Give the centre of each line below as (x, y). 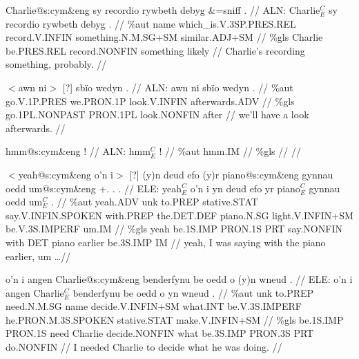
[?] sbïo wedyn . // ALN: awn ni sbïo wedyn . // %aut (178, 87)
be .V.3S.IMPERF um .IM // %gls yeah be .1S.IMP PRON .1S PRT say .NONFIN (174, 229)
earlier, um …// (38, 256)
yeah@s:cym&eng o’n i (66, 174)
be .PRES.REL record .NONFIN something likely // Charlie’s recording (155, 50)
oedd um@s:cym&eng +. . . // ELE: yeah (94, 188)
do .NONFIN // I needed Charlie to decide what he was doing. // (144, 347)
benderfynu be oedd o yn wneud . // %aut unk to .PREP (193, 292)
